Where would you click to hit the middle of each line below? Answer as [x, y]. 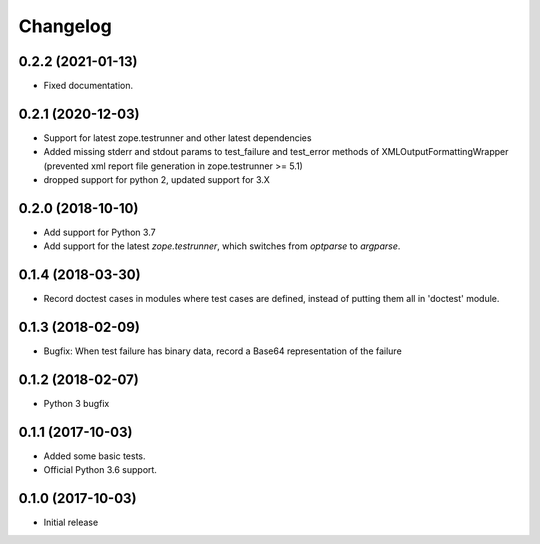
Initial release [71, 522]
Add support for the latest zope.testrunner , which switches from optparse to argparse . [222, 246]
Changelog [65, 26]
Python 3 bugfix [76, 404]
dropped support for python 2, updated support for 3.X [156, 180]
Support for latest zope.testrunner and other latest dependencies [177, 137]
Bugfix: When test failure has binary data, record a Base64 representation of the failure [222, 351]
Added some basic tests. [94, 456]
